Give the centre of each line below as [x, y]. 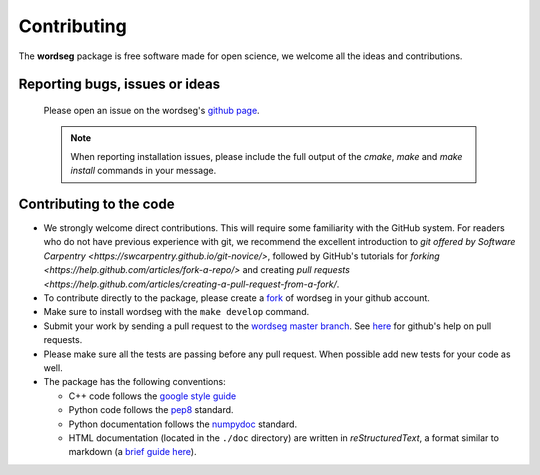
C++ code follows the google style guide [152, 396]
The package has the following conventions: [134, 382]
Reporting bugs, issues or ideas [119, 84]
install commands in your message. [143, 171]
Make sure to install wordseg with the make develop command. [176, 312]
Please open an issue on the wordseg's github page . [151, 110]
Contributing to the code [96, 203]
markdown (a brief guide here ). [132, 452]
